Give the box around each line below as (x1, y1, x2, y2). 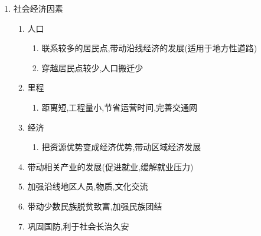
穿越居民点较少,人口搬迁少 (41, 61, 143, 74)
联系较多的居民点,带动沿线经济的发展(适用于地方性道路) (41, 42, 257, 54)
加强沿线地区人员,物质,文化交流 (27, 180, 148, 192)
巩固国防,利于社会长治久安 (27, 220, 129, 232)
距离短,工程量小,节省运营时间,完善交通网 (41, 101, 198, 113)
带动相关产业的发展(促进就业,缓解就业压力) (27, 160, 194, 172)
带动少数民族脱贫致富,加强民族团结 (27, 200, 162, 212)
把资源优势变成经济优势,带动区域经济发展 (41, 141, 201, 153)
